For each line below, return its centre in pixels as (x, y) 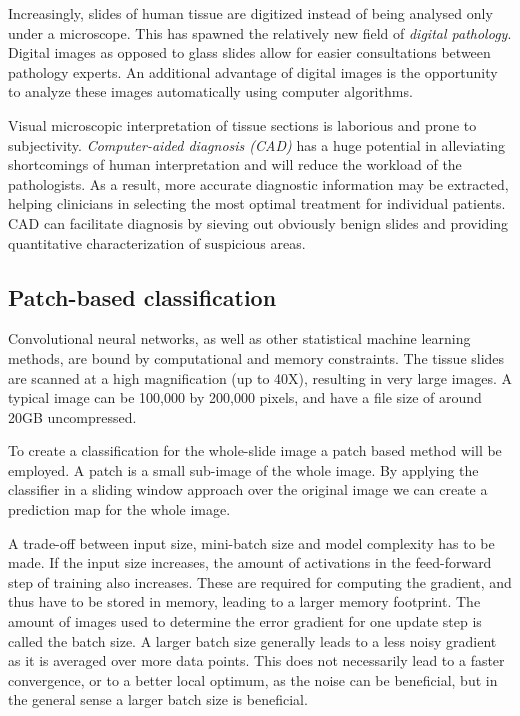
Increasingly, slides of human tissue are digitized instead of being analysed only (250, 13)
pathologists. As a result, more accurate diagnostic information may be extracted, (258, 183)
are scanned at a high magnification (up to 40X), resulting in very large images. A (260, 377)
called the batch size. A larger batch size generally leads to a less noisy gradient (252, 640)
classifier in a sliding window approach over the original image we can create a (248, 489)
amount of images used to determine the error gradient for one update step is (245, 621)
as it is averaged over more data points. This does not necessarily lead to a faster (256, 660)
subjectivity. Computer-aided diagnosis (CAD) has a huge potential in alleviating (256, 144)
